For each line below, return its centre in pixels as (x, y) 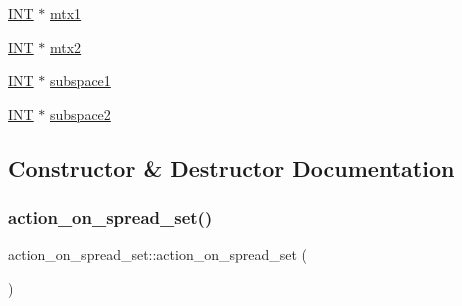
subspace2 (80, 113)
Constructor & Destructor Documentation (231, 167)
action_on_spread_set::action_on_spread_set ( (158, 254)
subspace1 (80, 80)
